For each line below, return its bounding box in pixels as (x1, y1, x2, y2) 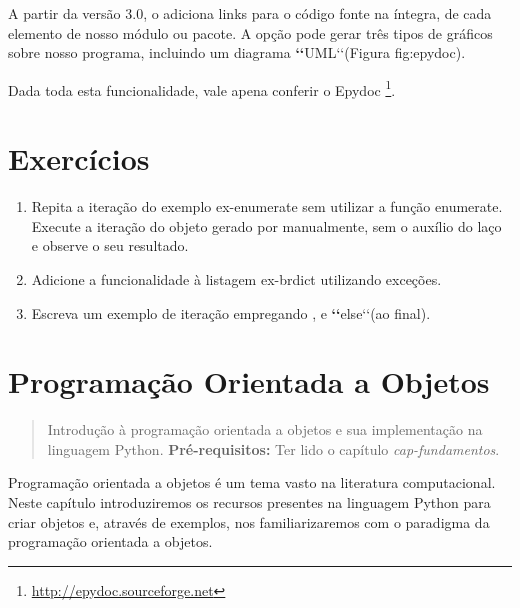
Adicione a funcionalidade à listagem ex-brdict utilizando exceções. (31, 268, 442, 289)
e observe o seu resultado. (31, 235, 189, 256)
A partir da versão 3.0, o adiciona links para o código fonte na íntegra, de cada (8, 3, 492, 23)
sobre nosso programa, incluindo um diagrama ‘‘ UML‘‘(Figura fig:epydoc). (8, 42, 466, 63)
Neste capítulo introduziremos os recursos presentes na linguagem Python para (8, 492, 491, 513)
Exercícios (8, 138, 150, 179)
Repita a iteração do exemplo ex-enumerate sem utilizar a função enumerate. (31, 196, 503, 217)
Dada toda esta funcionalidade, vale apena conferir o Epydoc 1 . (8, 76, 396, 100)
